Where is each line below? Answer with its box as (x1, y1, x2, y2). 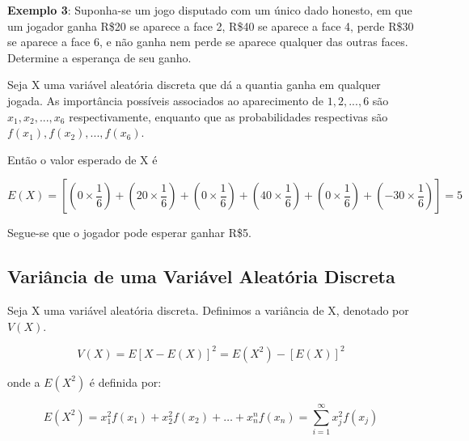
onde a (7, 373, 40, 390)
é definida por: (89, 373, 162, 390)
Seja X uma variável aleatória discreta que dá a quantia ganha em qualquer (7, 76, 381, 93)
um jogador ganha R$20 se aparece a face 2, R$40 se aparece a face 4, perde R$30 (7, 17, 414, 34)
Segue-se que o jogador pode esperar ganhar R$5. (7, 224, 251, 241)
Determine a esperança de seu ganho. (7, 49, 192, 66)
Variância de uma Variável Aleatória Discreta (7, 264, 395, 289)
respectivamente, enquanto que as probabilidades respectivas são (69, 108, 388, 125)
